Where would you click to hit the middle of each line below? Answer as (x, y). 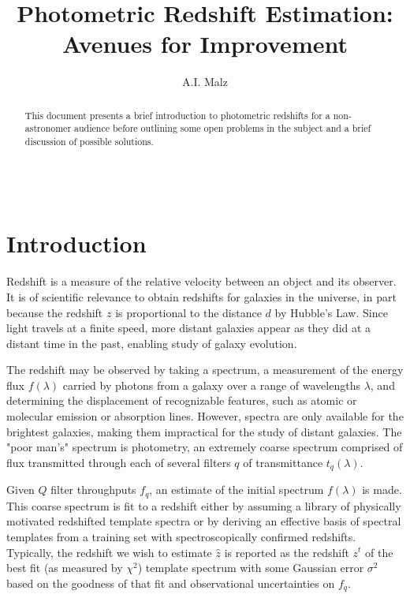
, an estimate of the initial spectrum (237, 490)
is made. (382, 490)
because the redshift (55, 312)
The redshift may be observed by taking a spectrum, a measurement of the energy (205, 370)
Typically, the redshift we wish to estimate (109, 552)
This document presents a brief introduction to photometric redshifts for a (177, 115)
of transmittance (283, 462)
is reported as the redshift (287, 552)
